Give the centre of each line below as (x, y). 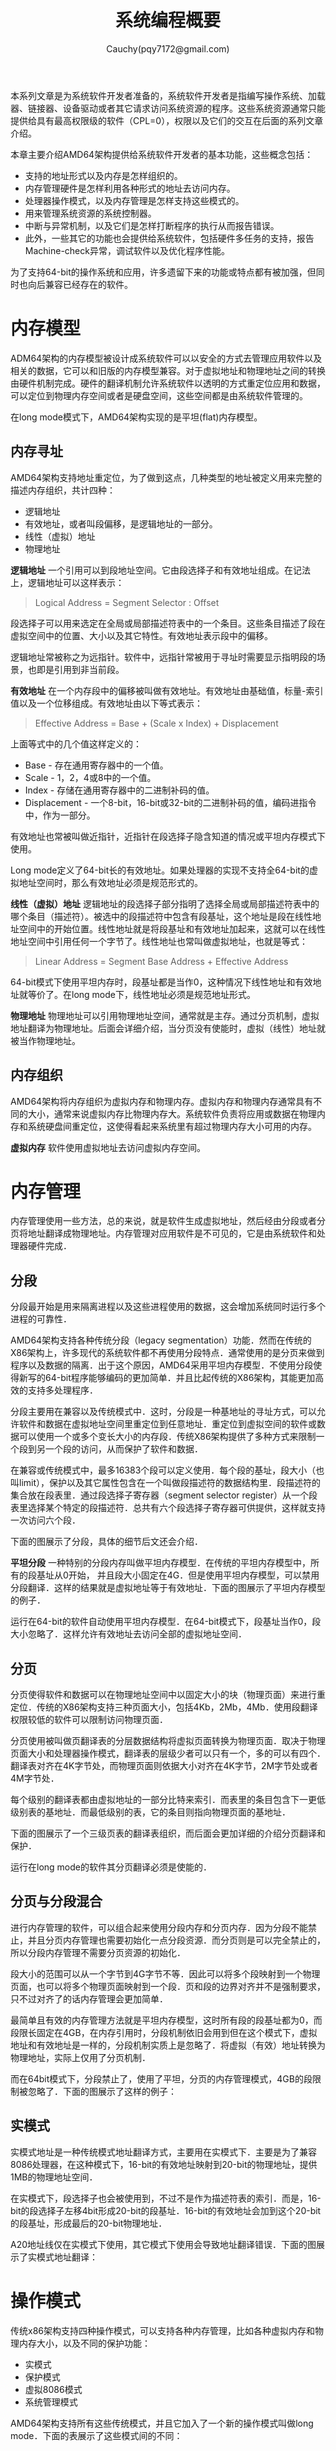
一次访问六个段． (45, 1520)
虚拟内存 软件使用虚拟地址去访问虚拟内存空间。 (108, 1147)
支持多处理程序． (62, 1390)
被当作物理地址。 (45, 1040)
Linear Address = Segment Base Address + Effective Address (161, 961)
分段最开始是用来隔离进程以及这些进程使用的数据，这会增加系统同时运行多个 (168, 1307)
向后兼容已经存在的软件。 (80, 284)
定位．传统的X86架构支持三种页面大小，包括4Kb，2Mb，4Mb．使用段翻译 (164, 1707)
